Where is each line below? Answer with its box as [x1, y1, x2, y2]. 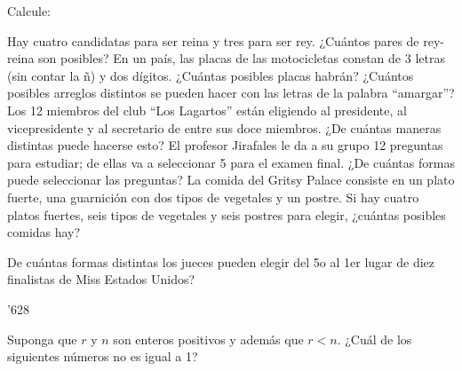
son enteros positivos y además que [113, 329, 304, 348]
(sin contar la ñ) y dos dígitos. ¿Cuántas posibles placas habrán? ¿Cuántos [7, 66, 414, 84]
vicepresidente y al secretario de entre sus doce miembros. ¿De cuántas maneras [7, 118, 442, 137]
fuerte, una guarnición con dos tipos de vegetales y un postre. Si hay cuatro [7, 187, 419, 206]
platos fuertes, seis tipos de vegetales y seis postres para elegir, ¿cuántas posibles [7, 205, 446, 224]
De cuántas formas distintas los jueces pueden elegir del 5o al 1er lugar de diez [7, 252, 435, 271]
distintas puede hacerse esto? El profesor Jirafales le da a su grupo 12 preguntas [7, 136, 443, 154]
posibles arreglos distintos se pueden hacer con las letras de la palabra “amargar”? [7, 83, 455, 102]
